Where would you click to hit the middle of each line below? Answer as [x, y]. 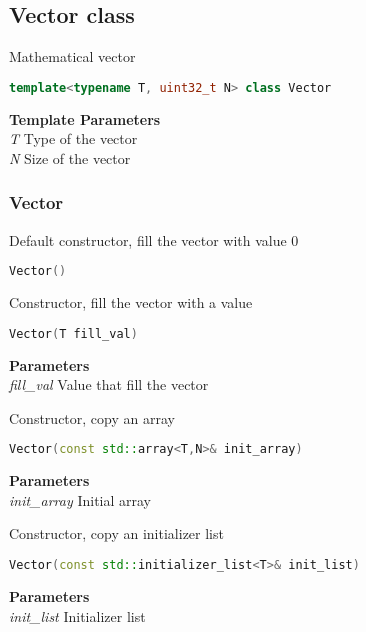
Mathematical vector [72, 56]
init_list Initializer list [77, 615]
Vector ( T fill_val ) [73, 333]
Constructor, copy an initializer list [116, 533]
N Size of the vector [70, 157]
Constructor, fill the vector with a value [131, 302]
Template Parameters [85, 118]
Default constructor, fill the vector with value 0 [154, 239]
